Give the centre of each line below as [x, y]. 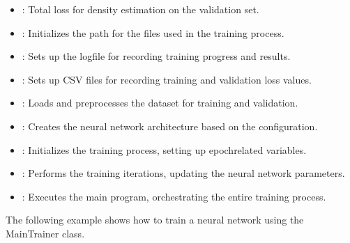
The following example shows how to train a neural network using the [155, 220]
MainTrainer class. [45, 233]
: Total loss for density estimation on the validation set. [140, 9]
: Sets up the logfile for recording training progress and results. [156, 56]
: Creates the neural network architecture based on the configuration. [170, 126]
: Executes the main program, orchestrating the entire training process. [174, 196]
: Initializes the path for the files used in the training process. [153, 32]
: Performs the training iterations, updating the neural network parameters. [183, 173]
